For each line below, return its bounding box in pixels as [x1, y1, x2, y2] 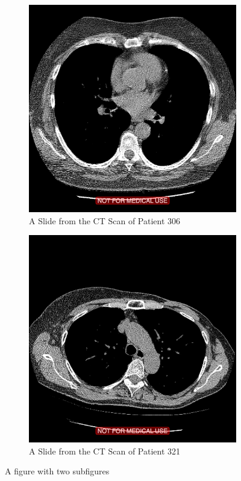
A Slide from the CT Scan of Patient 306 [29, 214, 181, 227]
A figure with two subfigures [5, 465, 110, 477]
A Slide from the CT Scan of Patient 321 [29, 444, 181, 457]
